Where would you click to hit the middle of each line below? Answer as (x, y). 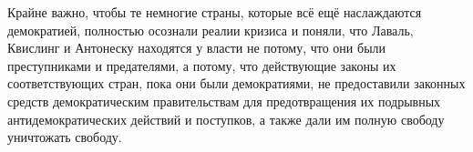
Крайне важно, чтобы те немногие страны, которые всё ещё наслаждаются (215, 12)
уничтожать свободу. (65, 137)
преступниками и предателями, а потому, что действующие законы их (202, 65)
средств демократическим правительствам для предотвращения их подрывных (224, 101)
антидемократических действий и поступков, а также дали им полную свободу (226, 119)
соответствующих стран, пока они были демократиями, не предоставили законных (236, 83)
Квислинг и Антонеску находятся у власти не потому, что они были (197, 48)
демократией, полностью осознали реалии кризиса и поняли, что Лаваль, (211, 30)
